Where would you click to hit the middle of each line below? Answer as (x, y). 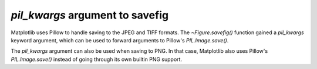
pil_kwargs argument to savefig (90, 15)
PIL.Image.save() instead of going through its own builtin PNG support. (96, 59)
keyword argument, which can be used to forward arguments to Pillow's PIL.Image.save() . (120, 40)
